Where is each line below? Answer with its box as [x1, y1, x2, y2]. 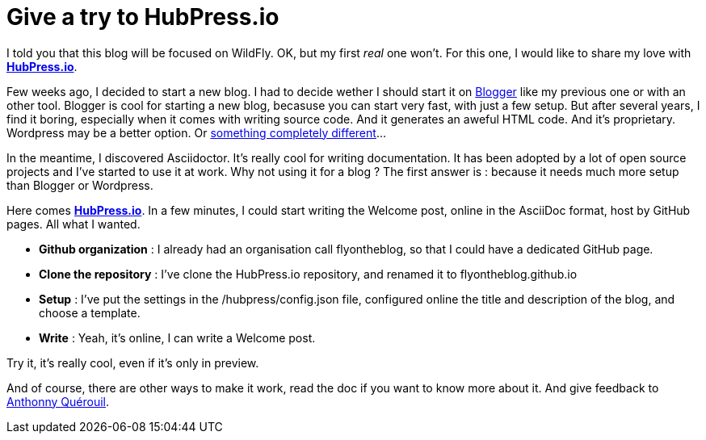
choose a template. [39, 305, 141, 320]
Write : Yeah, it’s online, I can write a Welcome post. [39, 330, 316, 345]
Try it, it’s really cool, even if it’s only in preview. [6, 355, 259, 370]
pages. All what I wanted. [6, 216, 141, 231]
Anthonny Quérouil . [6, 394, 110, 409]
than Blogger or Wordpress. [6, 178, 153, 192]
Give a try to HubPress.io [6, 3, 279, 31]
